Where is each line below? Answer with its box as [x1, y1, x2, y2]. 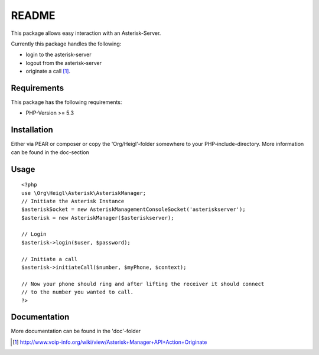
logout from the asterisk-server [25, 59, 102, 66]
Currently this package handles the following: [11, 40, 122, 47]
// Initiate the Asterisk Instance [21, 198, 125, 204]
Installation [11, 125, 53, 135]
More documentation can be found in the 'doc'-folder [11, 328, 141, 335]
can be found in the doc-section [11, 148, 90, 156]
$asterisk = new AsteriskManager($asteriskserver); [21, 214, 174, 221]
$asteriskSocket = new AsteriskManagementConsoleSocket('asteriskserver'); [21, 206, 246, 213]
